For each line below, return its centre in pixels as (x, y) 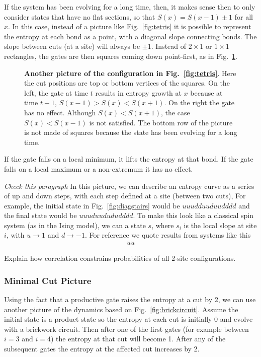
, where (163, 225)
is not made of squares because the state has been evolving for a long (131, 132)
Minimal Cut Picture (48, 280)
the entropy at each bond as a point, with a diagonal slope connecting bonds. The (130, 36)
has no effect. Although (60, 112)
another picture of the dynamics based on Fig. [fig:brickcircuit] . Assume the (121, 309)
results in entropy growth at (138, 92)
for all (244, 16)
